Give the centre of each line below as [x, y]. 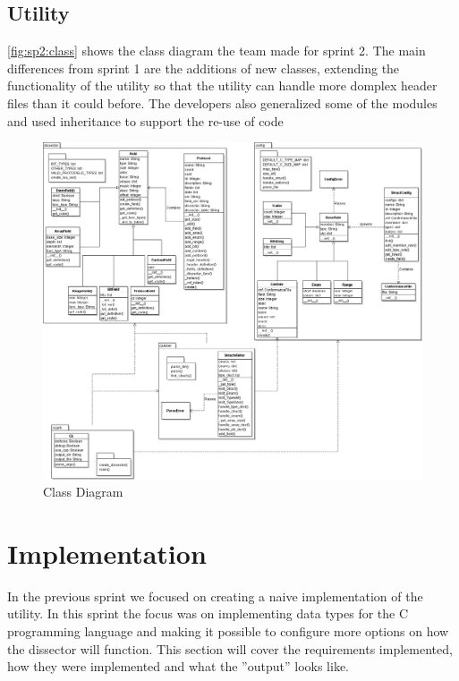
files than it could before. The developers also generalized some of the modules [222, 102]
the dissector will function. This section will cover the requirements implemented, [230, 648]
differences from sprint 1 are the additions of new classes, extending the [204, 68]
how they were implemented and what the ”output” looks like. [178, 666]
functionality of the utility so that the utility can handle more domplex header [222, 85]
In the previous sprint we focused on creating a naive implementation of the [215, 596]
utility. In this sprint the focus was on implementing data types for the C [208, 613]
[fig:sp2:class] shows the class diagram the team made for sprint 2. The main [217, 51]
